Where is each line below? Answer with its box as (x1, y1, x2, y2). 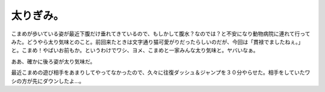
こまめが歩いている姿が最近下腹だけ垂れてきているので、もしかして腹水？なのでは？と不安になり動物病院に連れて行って (11, 30, 311, 37)
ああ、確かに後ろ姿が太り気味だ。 (11, 58, 96, 65)
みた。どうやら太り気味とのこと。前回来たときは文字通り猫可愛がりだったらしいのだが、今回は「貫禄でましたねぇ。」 (11, 38, 304, 45)
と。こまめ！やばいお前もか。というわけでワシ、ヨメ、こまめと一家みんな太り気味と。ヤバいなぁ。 (11, 47, 259, 54)
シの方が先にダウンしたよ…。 (11, 77, 85, 84)
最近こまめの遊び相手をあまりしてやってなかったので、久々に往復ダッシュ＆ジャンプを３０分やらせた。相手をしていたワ (11, 69, 311, 76)
